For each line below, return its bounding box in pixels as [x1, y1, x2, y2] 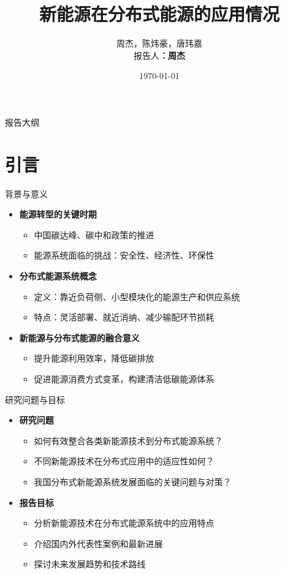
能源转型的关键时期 [19, 208, 97, 221]
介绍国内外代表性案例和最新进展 [34, 537, 163, 549]
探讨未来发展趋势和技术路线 [34, 557, 146, 570]
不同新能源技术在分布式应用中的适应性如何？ [34, 455, 215, 467]
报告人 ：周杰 [134, 48, 185, 61]
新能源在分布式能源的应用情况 [39, 1, 279, 26]
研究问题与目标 [5, 393, 65, 406]
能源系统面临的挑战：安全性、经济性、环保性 [34, 249, 215, 262]
